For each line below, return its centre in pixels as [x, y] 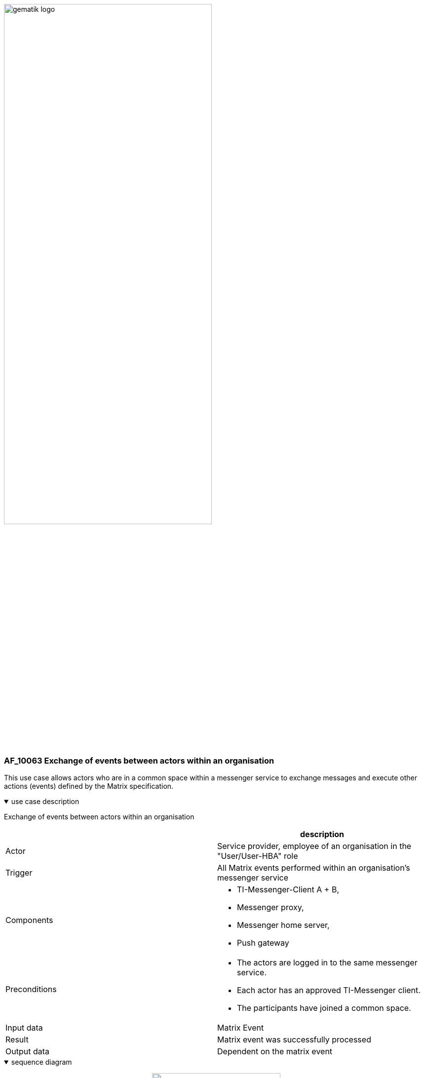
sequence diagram [41, 1062]
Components [29, 920]
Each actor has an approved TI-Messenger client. [329, 990]
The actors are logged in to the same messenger [327, 963]
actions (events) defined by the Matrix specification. [89, 786]
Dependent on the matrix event [275, 1052]
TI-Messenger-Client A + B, [288, 890]
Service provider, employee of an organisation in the [314, 846]
